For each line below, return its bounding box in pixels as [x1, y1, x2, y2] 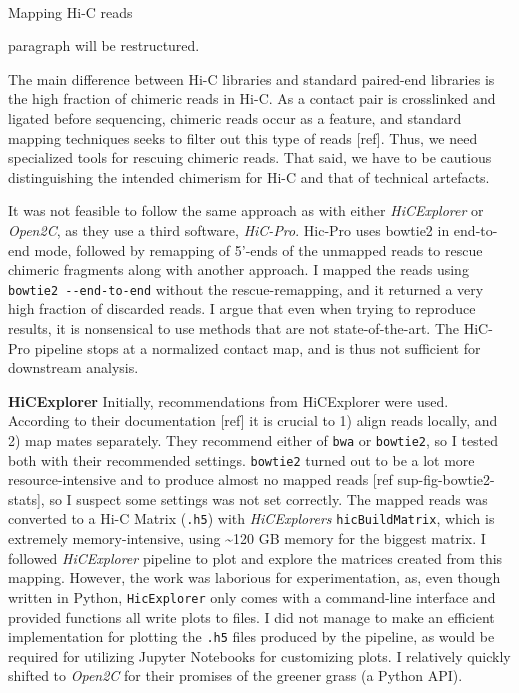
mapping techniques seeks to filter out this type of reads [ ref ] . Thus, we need [8, 127, 478, 148]
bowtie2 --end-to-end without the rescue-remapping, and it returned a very [8, 278, 484, 299]
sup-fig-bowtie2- [397, 469, 495, 490]
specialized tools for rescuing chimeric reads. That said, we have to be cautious [8, 147, 492, 168]
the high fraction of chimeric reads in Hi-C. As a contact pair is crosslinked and [8, 88, 496, 109]
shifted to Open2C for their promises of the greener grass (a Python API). [8, 665, 463, 686]
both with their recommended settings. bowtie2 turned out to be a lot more [8, 449, 475, 470]
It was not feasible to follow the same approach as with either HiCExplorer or [8, 200, 484, 221]
